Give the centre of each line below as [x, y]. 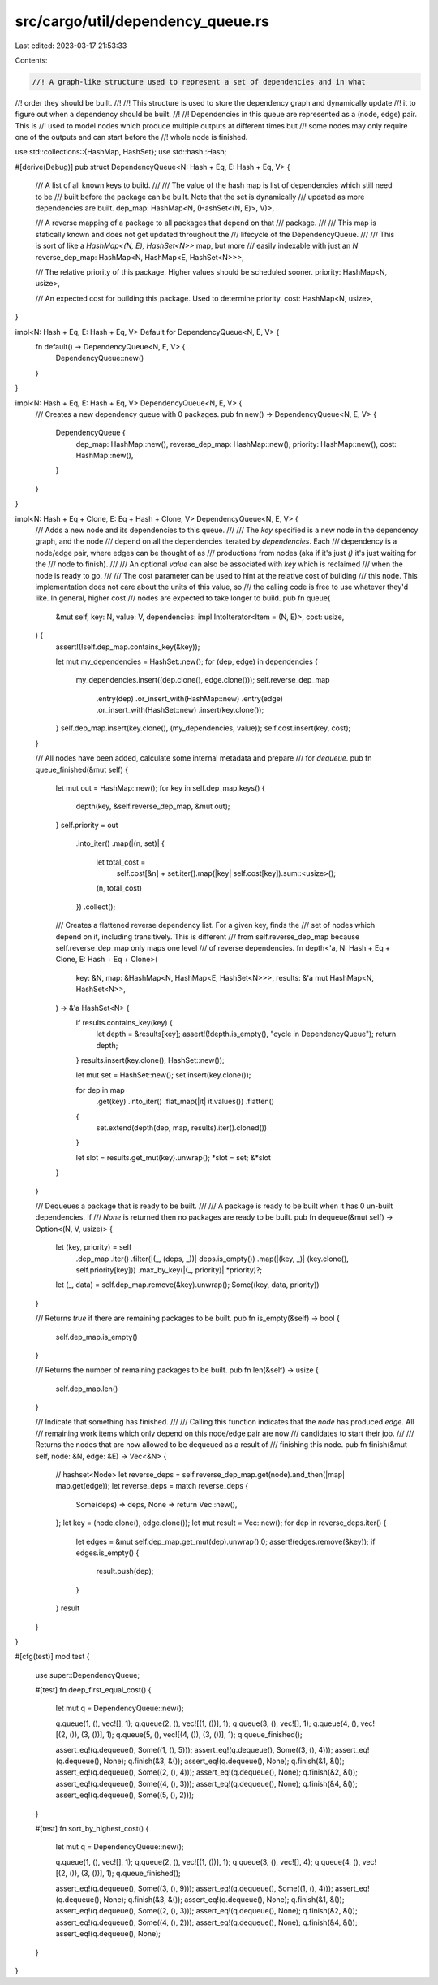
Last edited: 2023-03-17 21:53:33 [71, 46]
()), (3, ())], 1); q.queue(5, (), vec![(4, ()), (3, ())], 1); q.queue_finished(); [186, 1735]
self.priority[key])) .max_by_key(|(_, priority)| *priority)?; [169, 1270]
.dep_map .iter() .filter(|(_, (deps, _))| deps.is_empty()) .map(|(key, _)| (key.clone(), [212, 1259]
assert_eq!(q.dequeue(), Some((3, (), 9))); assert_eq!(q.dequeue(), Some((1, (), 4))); [195, 1888]
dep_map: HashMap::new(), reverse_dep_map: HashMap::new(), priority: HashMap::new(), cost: [236, 444]
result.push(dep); [125, 1571]
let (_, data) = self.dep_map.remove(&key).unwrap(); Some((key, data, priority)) [187, 1285]
